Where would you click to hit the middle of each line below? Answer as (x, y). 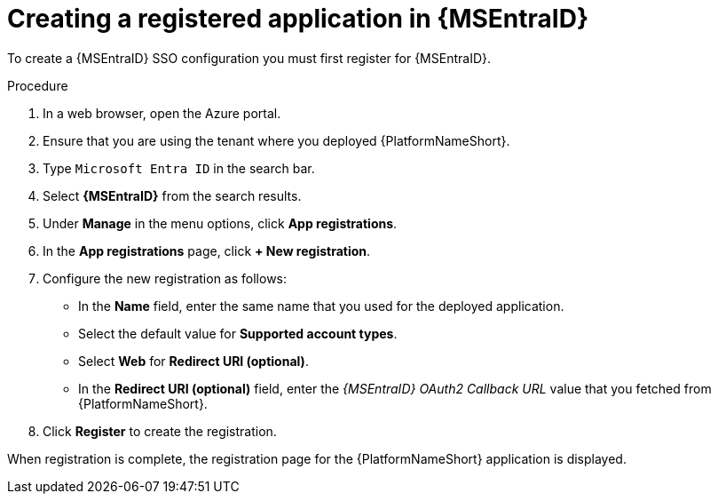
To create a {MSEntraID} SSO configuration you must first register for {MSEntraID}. (249, 58)
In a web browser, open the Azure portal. (162, 113)
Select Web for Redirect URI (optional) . (193, 361)
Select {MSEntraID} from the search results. (172, 195)
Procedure (38, 85)
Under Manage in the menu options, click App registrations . (220, 223)
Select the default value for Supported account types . (238, 333)
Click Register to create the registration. (160, 431)
